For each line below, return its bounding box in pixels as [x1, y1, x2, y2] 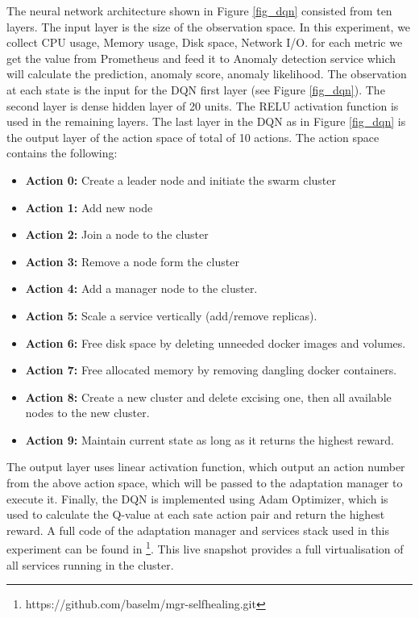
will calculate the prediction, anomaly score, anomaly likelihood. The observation [6, 65, 407, 82]
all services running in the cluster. [6, 556, 174, 573]
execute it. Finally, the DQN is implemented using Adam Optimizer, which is [6, 490, 388, 507]
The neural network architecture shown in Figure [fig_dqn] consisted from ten [6, 2, 392, 19]
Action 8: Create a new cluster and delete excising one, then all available [25, 388, 392, 405]
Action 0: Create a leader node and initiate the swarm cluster [25, 171, 337, 188]
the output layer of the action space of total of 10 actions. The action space [6, 128, 380, 145]
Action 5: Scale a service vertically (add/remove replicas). [25, 307, 317, 324]
